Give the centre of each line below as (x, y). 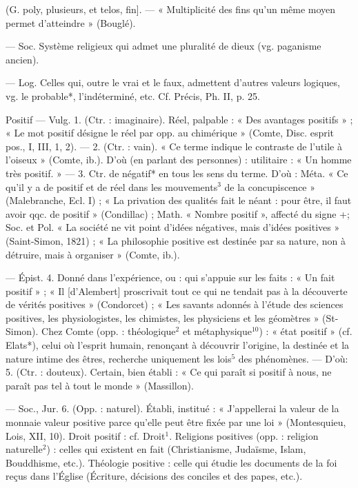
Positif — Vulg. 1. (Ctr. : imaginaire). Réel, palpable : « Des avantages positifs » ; (179, 119)
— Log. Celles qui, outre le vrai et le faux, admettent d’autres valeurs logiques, (173, 82)
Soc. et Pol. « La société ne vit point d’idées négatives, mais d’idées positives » (173, 227)
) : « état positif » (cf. (306, 331)
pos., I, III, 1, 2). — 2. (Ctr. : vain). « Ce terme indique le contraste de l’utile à (174, 146)
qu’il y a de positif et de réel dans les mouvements (112, 186)
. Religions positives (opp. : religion (244, 435)
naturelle (24, 449)
